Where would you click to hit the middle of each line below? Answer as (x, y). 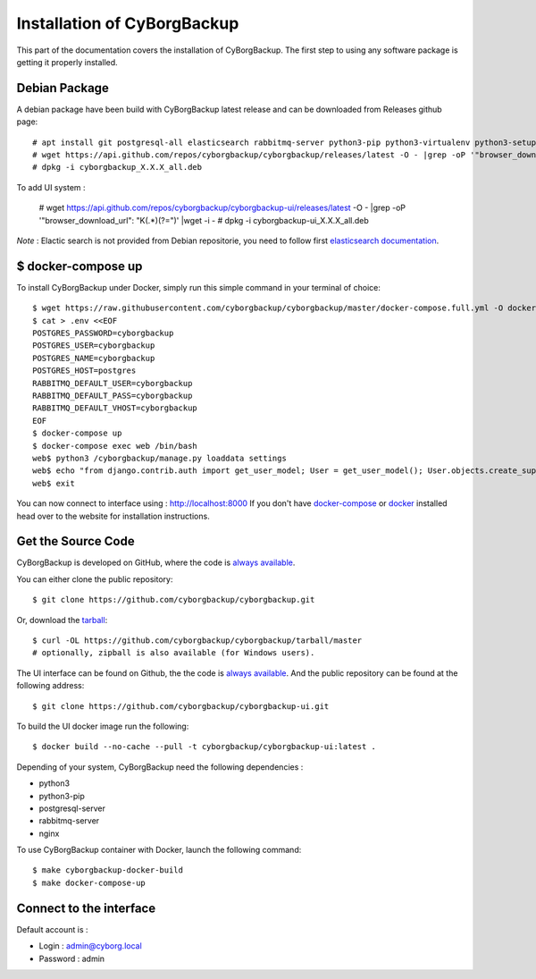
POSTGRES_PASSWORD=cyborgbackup (103, 333)
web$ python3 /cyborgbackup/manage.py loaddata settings (160, 458)
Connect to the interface (86, 908)
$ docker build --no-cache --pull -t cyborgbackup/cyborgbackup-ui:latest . (205, 747)
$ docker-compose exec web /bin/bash (115, 446)
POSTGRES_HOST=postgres (84, 371)
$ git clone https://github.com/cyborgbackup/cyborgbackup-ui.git (181, 706)
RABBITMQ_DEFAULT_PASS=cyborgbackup (113, 396)
